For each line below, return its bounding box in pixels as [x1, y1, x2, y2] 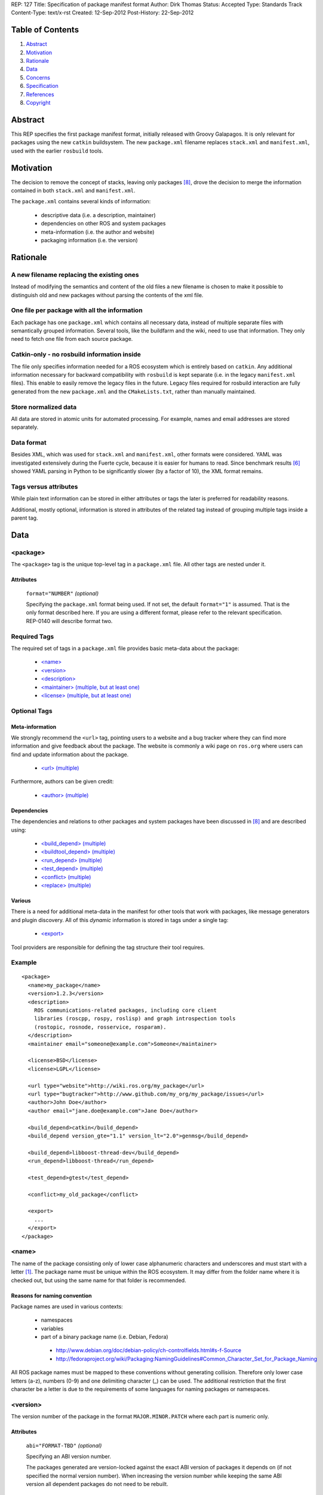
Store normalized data [11, 402, 77, 411]
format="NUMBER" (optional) [26, 590, 99, 597]
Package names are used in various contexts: [11, 1302, 124, 1310]
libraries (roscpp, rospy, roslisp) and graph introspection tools [33, 1015, 236, 1022]
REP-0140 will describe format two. [26, 617, 113, 624]
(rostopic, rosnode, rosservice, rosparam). [33, 1023, 167, 1030]
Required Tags [11, 632, 54, 640]
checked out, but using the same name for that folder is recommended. [11, 1277, 186, 1284]
